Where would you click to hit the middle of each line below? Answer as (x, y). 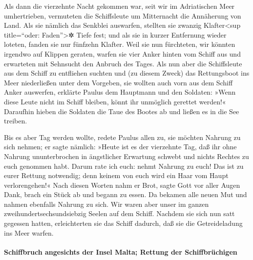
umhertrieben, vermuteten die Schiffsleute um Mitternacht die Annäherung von (123, 15)
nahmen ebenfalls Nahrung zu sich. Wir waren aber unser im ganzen (106, 204)
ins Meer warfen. (29, 232)
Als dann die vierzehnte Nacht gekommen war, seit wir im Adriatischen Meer (119, 6)
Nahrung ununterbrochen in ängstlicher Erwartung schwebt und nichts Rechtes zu (126, 156)
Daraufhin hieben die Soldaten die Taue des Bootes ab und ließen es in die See (122, 111)
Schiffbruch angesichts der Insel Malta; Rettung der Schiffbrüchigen (121, 251)
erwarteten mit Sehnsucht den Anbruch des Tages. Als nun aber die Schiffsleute (123, 63)
